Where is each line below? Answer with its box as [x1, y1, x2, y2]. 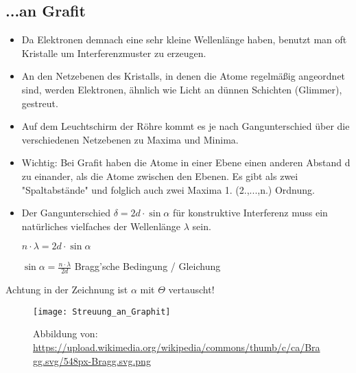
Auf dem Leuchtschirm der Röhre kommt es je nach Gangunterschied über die [21, 119, 350, 133]
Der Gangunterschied [21, 205, 110, 220]
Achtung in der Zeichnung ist [5, 282, 128, 297]
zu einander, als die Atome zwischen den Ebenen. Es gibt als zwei [21, 168, 298, 183]
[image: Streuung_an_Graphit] [33, 306, 171, 317]
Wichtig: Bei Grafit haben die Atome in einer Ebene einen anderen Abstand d [21, 155, 351, 170]
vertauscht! [168, 282, 215, 297]
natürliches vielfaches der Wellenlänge [21, 218, 181, 233]
